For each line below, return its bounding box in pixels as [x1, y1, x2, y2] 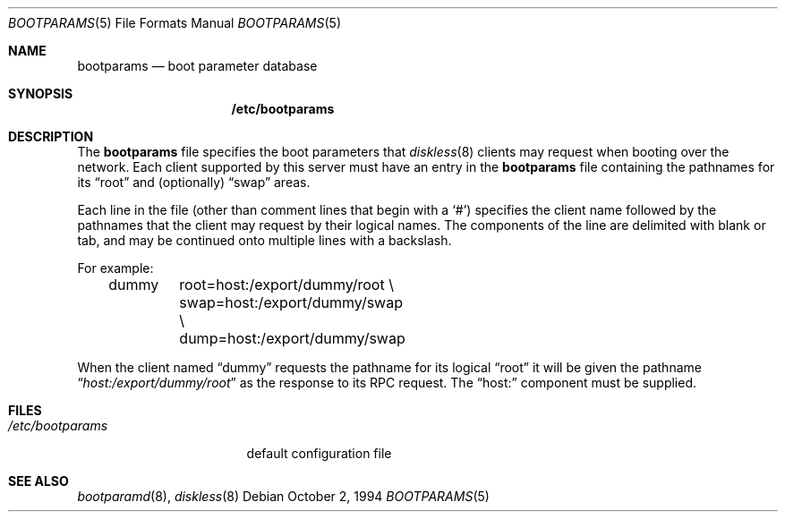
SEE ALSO [8, 473, 69, 489]
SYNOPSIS [8, 86, 73, 101]
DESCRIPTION [8, 129, 94, 144]
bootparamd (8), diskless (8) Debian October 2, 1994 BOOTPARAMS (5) [77, 489, 490, 504]
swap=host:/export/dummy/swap [179, 294, 403, 311]
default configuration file [246, 446, 392, 461]
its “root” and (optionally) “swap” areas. [77, 174, 311, 190]
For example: [77, 260, 154, 276]
